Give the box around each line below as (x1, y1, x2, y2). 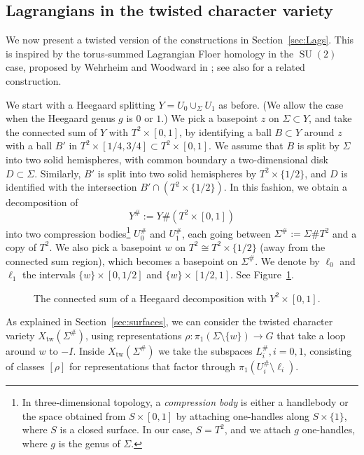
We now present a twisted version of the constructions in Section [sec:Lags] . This (6, 32, 354, 47)
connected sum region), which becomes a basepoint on (6, 253, 238, 268)
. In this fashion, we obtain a (223, 179, 348, 194)
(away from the (260, 239, 325, 254)
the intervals (22, 267, 76, 282)
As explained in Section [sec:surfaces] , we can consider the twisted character (6, 314, 333, 329)
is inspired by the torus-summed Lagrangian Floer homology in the (6, 46, 294, 60)
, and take (309, 111, 352, 125)
